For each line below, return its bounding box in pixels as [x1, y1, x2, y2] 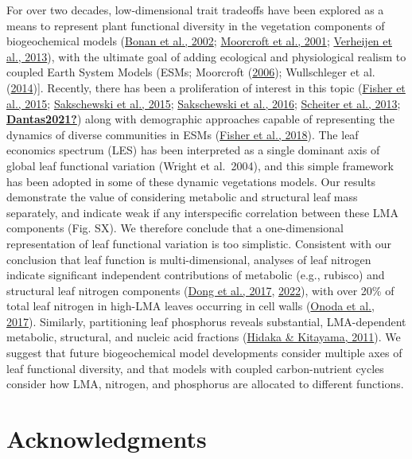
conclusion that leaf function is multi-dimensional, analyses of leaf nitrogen [6, 251, 371, 267]
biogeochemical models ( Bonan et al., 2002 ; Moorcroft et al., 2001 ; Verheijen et [6, 33, 392, 49]
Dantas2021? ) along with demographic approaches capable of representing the [6, 111, 395, 127]
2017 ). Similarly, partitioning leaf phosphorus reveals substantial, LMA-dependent [6, 313, 406, 329]
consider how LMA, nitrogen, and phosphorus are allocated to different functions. [6, 375, 404, 392]
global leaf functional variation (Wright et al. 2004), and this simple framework [6, 157, 394, 173]
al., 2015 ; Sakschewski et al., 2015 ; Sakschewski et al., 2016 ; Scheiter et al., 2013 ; [6, 95, 401, 111]
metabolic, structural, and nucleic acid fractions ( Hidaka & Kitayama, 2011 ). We [6, 329, 401, 345]
